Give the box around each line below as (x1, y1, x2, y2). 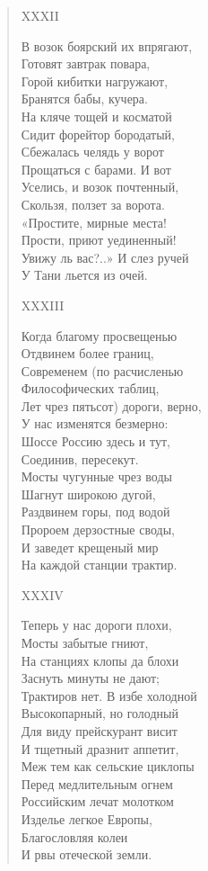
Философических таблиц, (21, 379, 160, 398)
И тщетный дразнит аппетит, (21, 739, 179, 758)
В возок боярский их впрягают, (21, 36, 193, 55)
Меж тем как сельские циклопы (21, 757, 195, 776)
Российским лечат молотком (21, 792, 174, 811)
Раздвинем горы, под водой (21, 502, 170, 521)
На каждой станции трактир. (21, 555, 178, 574)
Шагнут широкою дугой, (21, 484, 156, 503)
